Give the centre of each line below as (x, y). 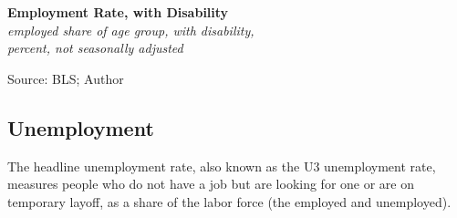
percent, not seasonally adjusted (95, 48)
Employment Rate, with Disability (118, 12)
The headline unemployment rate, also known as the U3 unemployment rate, (222, 166)
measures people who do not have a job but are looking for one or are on (211, 184)
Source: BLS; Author (66, 78)
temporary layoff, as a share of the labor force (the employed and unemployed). (229, 201)
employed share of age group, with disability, (131, 30)
